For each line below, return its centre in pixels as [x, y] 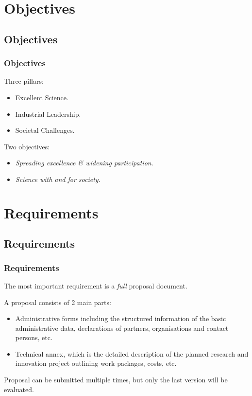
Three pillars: [24, 81]
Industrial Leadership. [48, 114]
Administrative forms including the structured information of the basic [121, 318]
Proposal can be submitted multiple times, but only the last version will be [116, 380]
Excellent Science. [42, 97]
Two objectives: [27, 146]
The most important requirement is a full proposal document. [96, 285]
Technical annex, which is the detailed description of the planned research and [132, 353]
